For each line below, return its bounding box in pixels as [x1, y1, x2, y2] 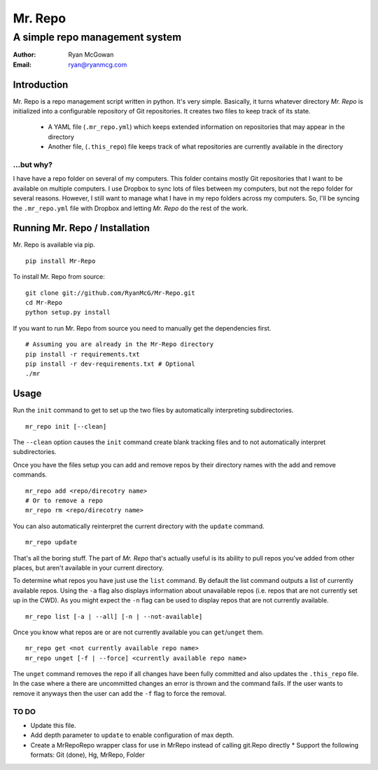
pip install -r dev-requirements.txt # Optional [25, 359, 195, 368]
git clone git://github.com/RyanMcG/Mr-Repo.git [25, 289, 195, 297]
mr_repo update [25, 538, 78, 546]
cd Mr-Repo [25, 298, 63, 307]
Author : [13, 50, 36, 59]
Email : [13, 60, 31, 69]
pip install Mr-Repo [25, 256, 96, 265]
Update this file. [30, 722, 76, 730]
